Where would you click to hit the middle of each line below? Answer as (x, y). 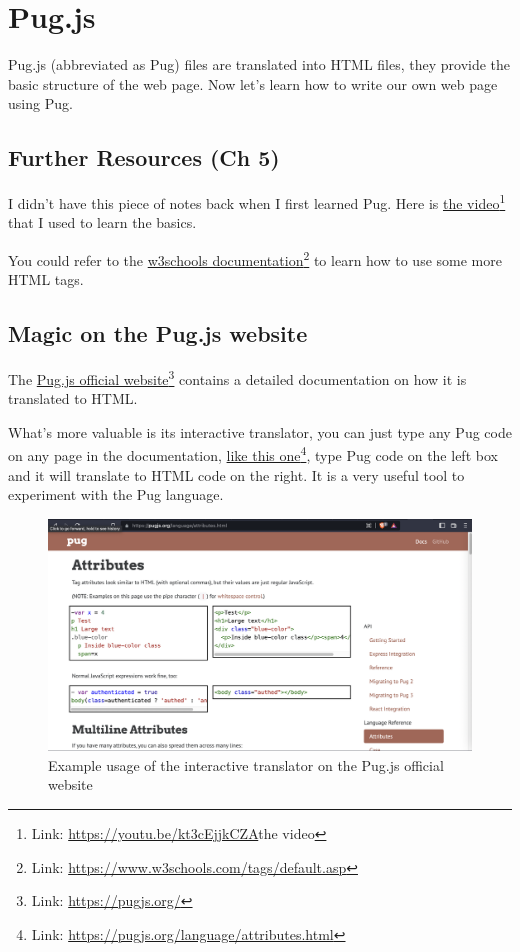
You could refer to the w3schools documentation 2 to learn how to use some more (255, 258)
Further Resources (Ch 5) (144, 157)
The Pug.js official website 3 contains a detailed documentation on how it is (237, 377)
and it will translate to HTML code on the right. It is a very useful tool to (236, 474)
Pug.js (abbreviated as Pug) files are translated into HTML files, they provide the (259, 64)
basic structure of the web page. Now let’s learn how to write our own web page (253, 83)
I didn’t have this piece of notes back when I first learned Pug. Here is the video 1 (257, 201)
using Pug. (40, 103)
